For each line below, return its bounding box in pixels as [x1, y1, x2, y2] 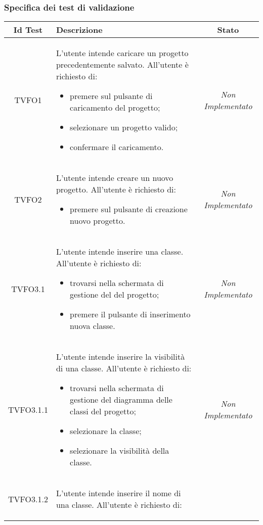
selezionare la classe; [70, 425, 142, 437]
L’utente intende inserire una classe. [56, 246, 184, 258]
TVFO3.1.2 [8, 493, 48, 505]
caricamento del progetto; [70, 102, 160, 114]
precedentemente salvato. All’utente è [56, 59, 189, 71]
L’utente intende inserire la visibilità [56, 351, 185, 363]
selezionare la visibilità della [70, 445, 169, 457]
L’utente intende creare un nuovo [56, 172, 173, 184]
